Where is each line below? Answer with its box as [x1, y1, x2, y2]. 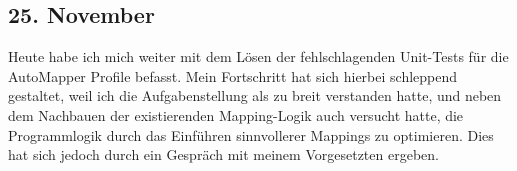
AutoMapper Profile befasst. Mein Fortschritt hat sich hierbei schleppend [8, 65, 458, 86]
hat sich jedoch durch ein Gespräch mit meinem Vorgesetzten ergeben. [8, 144, 439, 165]
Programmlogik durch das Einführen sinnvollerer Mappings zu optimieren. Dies [8, 124, 494, 145]
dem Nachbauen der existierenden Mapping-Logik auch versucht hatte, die [8, 104, 464, 125]
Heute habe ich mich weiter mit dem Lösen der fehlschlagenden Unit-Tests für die [8, 46, 509, 67]
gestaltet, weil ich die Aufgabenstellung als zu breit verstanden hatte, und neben [8, 85, 502, 106]
